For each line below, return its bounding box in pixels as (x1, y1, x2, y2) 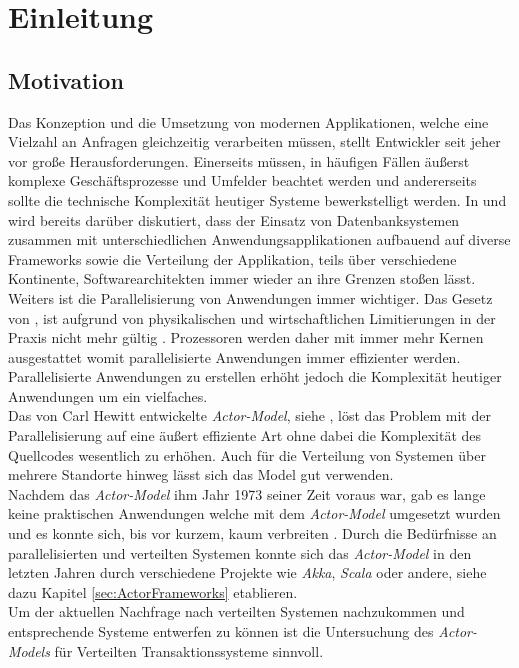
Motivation (8, 64, 124, 95)
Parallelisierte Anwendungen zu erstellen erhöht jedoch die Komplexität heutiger (8, 366, 502, 387)
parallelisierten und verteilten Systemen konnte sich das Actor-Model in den (8, 542, 472, 563)
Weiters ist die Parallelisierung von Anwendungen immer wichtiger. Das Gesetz (8, 287, 493, 308)
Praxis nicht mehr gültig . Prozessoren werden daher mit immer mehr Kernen (8, 327, 484, 348)
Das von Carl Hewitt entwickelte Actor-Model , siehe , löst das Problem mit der (8, 405, 491, 426)
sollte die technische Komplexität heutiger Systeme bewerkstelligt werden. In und (8, 189, 507, 210)
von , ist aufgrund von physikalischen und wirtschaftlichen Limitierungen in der (8, 307, 496, 328)
